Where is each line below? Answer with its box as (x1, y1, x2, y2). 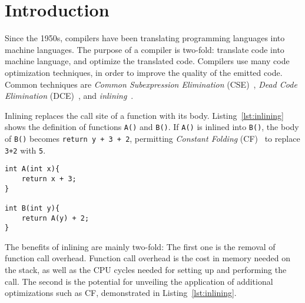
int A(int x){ (5, 165, 60, 174)
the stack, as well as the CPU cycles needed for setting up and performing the (5, 264, 287, 276)
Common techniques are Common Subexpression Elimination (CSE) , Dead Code (5, 78, 297, 90)
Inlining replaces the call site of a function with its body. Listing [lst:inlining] (5, 109, 284, 121)
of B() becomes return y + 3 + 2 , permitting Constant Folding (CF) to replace (5, 132, 300, 144)
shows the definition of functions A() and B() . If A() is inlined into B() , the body (5, 121, 299, 133)
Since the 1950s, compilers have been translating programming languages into (5, 32, 285, 44)
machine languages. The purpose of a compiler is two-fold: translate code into (5, 43, 284, 55)
